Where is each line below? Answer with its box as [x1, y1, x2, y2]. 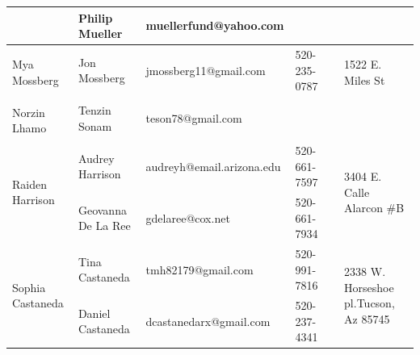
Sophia [12, 278, 46, 295]
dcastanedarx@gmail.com [145, 312, 271, 329]
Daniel [78, 304, 111, 321]
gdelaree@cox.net [145, 209, 230, 226]
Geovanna [78, 201, 127, 218]
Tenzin [78, 102, 111, 119]
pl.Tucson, [344, 294, 395, 311]
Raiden [12, 175, 47, 192]
